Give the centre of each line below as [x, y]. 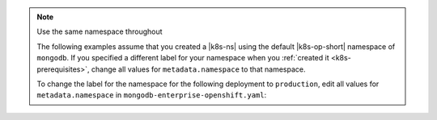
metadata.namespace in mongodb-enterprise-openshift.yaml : [152, 95]
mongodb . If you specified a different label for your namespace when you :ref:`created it [183, 58]
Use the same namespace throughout [100, 31]
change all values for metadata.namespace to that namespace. [198, 69]
